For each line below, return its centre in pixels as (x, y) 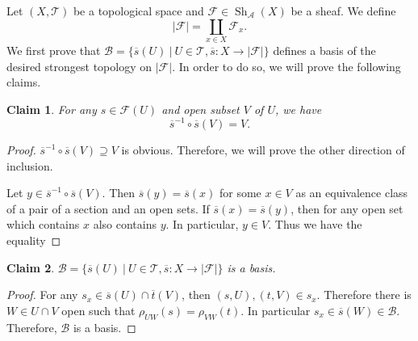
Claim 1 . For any (52, 109)
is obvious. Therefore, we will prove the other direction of (263, 150)
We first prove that (54, 50)
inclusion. (30, 165)
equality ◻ (34, 240)
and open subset (201, 109)
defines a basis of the (324, 50)
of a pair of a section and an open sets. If (108, 208)
